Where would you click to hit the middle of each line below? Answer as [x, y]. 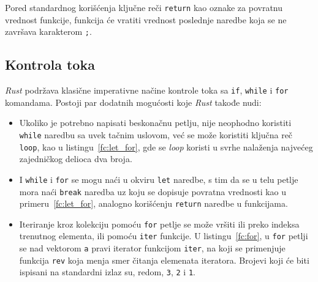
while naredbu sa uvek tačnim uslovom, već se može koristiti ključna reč [156, 134]
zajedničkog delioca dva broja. [76, 159]
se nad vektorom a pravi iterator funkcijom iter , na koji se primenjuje [152, 248]
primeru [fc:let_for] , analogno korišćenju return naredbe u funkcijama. [153, 203]
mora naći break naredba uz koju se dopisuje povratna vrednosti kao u [153, 191]
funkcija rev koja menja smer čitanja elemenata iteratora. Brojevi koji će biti [164, 260]
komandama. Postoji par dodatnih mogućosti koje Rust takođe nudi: [133, 102]
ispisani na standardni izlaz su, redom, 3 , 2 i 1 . [107, 272]
